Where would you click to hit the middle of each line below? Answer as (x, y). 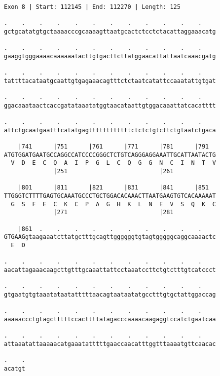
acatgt (15, 368)
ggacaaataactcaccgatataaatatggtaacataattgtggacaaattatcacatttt (110, 105)
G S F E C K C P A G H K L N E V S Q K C (113, 204)
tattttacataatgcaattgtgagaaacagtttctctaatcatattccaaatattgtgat (110, 81)
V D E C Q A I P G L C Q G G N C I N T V (113, 163)
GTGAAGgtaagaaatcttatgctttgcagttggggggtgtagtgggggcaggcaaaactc (110, 237)
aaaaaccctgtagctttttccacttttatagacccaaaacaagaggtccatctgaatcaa (110, 319)
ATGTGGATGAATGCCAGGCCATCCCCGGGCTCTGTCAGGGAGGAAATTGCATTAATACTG (110, 155)
